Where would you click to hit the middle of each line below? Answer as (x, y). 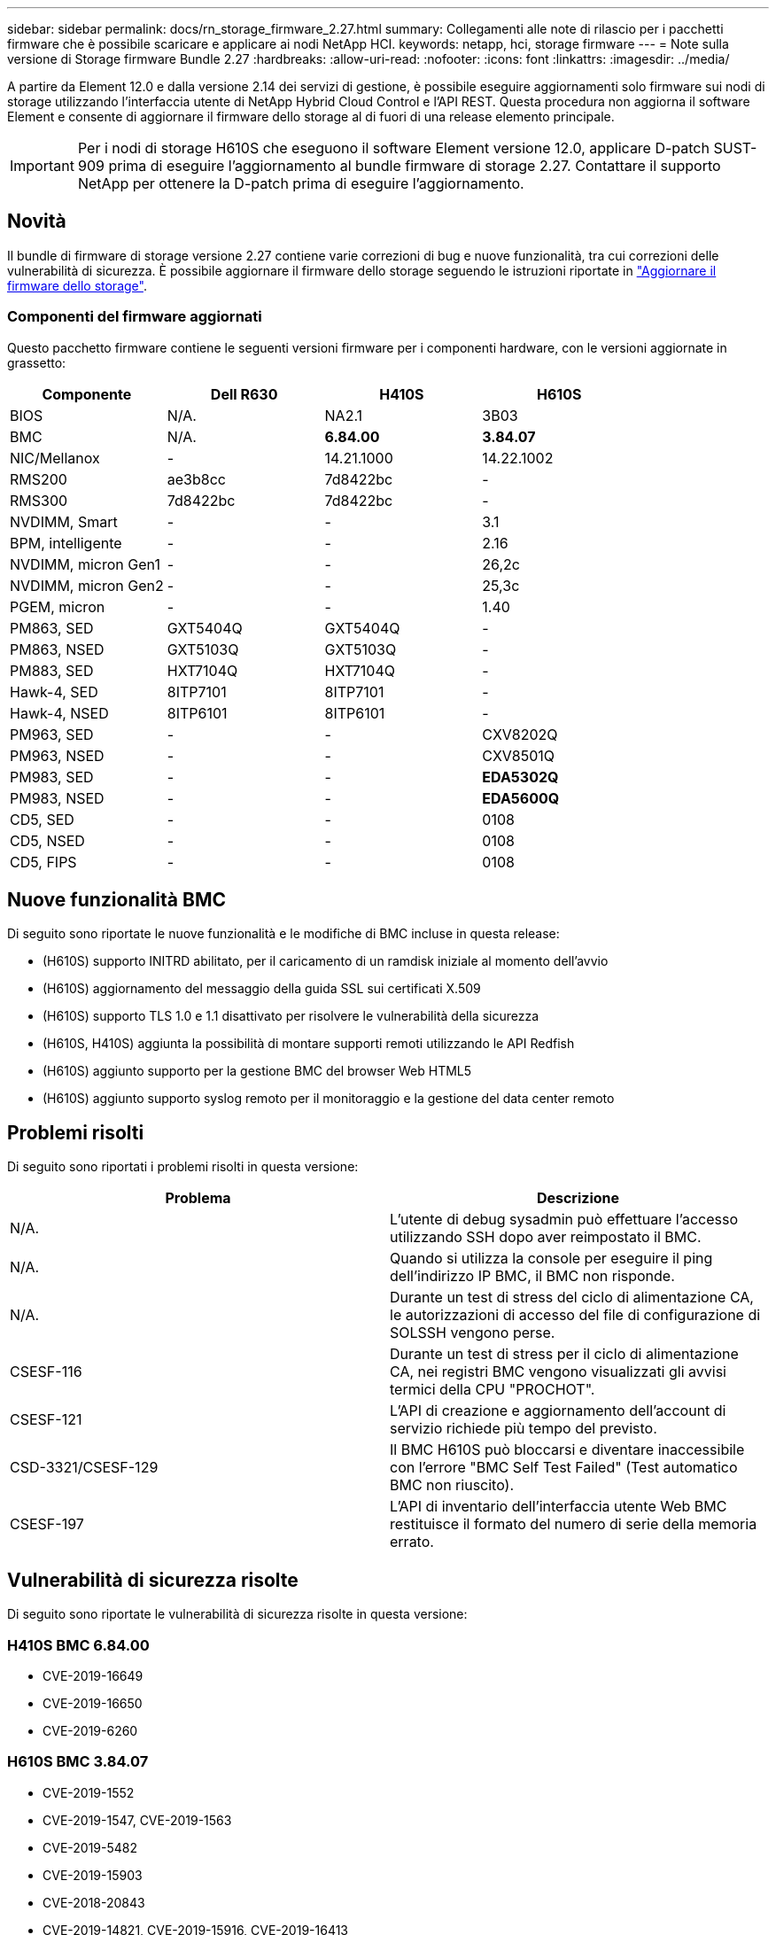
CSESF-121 (46, 1420)
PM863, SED (52, 628)
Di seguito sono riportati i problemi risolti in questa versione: (183, 1167)
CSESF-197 (47, 1524)
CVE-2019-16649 (93, 1675)
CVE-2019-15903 (93, 1875)
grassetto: (37, 362)
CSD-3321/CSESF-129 (84, 1468)
